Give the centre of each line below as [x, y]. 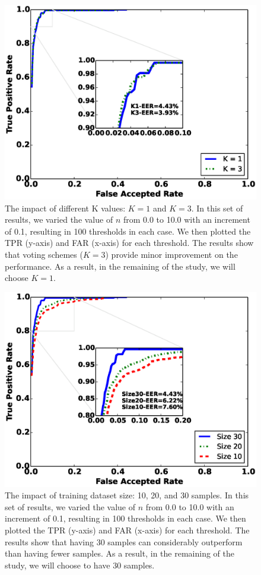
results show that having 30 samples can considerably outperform [124, 541]
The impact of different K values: [65, 208]
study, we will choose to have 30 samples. [80, 565]
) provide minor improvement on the [171, 254]
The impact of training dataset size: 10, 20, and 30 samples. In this [127, 495]
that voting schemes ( [44, 254]
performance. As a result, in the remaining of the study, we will [120, 266]
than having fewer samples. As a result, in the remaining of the [120, 553]
